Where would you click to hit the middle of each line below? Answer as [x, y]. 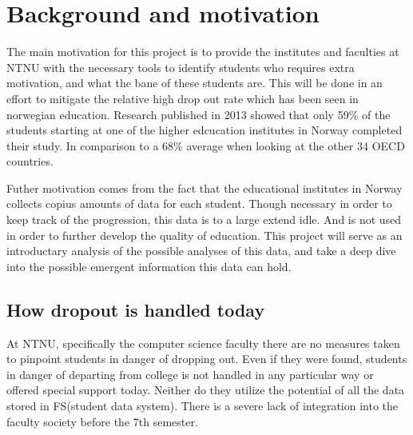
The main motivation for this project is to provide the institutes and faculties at [203, 52]
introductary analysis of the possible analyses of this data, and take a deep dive [201, 251]
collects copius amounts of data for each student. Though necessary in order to [199, 204]
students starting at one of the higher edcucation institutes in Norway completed [205, 130]
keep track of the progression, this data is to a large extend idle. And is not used [204, 219]
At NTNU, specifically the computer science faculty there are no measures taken [203, 343]
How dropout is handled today [136, 309]
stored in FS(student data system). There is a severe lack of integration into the [202, 406]
